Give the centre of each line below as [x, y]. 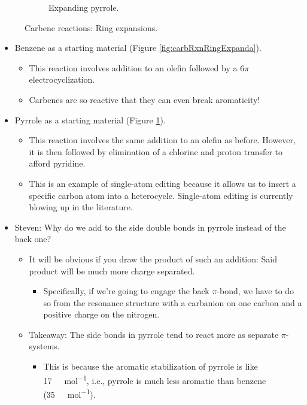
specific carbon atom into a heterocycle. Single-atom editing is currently [161, 195]
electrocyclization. [62, 79]
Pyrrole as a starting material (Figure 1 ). [90, 120]
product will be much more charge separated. [112, 270]
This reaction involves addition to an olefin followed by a [133, 67]
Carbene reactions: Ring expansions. [91, 27]
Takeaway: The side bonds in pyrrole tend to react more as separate [154, 334]
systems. [44, 346]
